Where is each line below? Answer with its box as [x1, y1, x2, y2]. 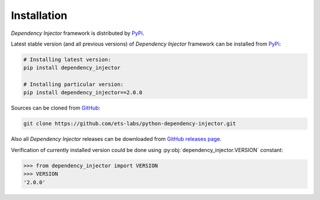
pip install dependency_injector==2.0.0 [23, 89, 142, 96]
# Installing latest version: [23, 56, 111, 63]
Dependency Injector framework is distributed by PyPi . [11, 30, 145, 37]
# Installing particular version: [23, 81, 124, 88]
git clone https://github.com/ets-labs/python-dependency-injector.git [23, 120, 236, 127]
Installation [11, 9, 68, 22]
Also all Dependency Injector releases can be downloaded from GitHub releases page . [11, 136, 222, 143]
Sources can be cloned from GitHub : [11, 104, 101, 112]
